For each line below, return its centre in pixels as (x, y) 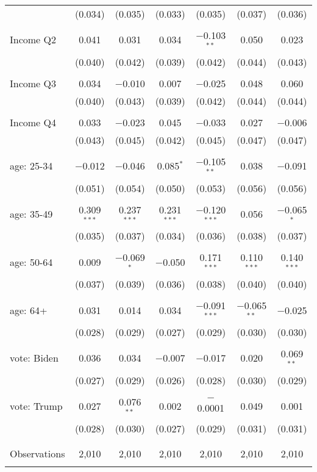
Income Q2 (33, 40)
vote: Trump (36, 406)
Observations (37, 453)
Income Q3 (33, 83)
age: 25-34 (31, 166)
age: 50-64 (31, 262)
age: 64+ (29, 310)
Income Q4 (33, 122)
